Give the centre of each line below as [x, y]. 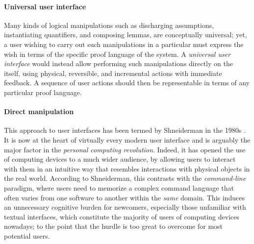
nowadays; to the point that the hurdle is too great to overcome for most [114, 226]
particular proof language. [43, 92]
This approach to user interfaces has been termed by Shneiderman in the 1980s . [125, 130]
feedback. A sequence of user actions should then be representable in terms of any [127, 83]
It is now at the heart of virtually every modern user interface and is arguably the [127, 139]
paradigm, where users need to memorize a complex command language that [119, 187]
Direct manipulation [39, 111]
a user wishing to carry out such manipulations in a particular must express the [124, 44]
